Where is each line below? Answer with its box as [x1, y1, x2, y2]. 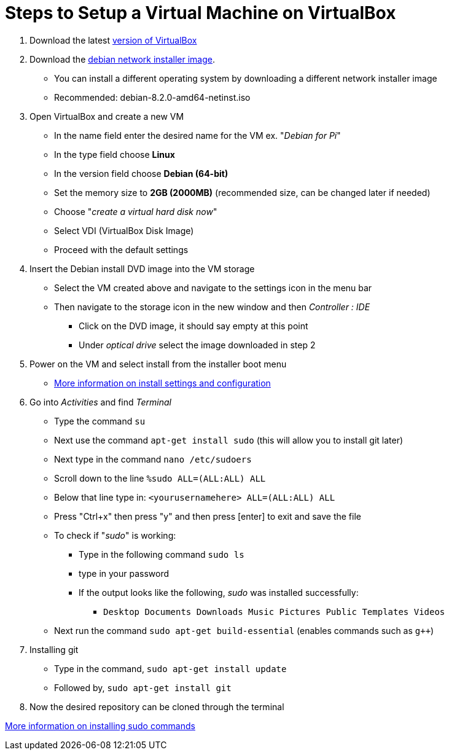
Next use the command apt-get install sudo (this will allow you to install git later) [54, 434, 404, 445]
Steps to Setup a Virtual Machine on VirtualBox [5, 2, 396, 23]
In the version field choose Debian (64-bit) [54, 168, 228, 179]
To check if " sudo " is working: [54, 530, 176, 541]
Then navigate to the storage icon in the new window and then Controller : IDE [54, 301, 370, 312]
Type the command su [54, 415, 146, 426]
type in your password [79, 568, 170, 579]
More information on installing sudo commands [5, 720, 195, 731]
